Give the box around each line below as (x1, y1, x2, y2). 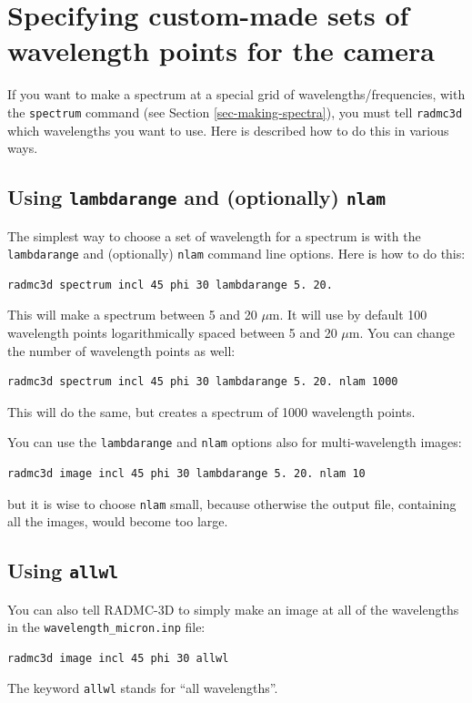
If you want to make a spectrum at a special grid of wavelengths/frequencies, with (7, 85, 466, 104)
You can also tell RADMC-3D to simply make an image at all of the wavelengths (7, 599, 459, 618)
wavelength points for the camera (7, 32, 435, 69)
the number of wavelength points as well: (7, 341, 236, 360)
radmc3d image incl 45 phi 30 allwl (7, 651, 229, 665)
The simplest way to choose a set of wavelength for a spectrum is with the (7, 226, 421, 245)
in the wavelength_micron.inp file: (7, 617, 206, 637)
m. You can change (348, 322, 456, 341)
